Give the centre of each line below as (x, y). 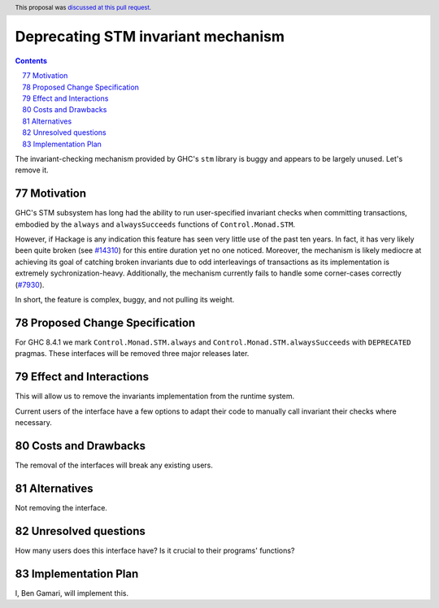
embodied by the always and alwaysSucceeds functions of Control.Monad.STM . (155, 224)
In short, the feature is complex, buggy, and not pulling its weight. (125, 300)
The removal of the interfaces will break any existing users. (114, 465)
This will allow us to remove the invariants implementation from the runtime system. (155, 396)
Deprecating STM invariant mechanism (150, 37)
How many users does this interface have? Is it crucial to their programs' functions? (155, 550)
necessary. (34, 423)
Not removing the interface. (61, 507)
